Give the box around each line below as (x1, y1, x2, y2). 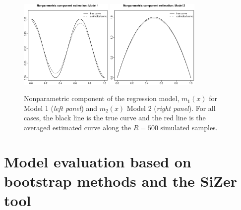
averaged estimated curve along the (24, 122, 131, 132)
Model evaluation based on (4, 151, 191, 171)
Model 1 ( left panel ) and (24, 103, 98, 113)
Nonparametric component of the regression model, (24, 93, 180, 104)
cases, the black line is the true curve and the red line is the (24, 112, 206, 123)
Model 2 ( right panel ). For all (126, 103, 216, 113)
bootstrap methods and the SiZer (4, 170, 238, 191)
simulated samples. (160, 122, 218, 132)
